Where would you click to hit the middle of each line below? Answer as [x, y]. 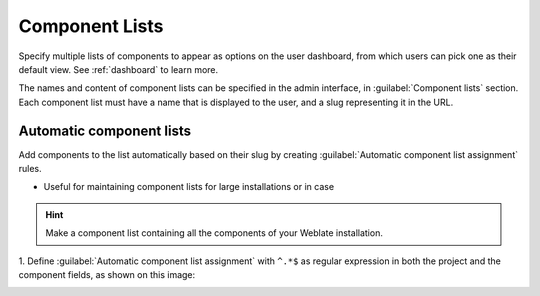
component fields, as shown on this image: [107, 274]
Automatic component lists [105, 130]
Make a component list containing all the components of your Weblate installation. [214, 233]
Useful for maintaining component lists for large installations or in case [189, 187]
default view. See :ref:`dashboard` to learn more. [118, 69]
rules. [30, 169]
